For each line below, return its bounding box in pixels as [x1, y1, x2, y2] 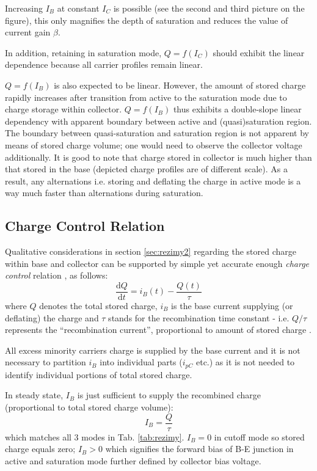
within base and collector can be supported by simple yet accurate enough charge [5, 257, 310, 269]
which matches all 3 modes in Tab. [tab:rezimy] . [5, 430, 184, 443]
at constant [57, 2, 100, 14]
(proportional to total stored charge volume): [5, 400, 173, 413]
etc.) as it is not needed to [195, 356, 295, 368]
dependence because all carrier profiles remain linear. [5, 58, 203, 71]
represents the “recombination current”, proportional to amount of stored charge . [5, 323, 312, 336]
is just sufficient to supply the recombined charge [77, 389, 261, 401]
